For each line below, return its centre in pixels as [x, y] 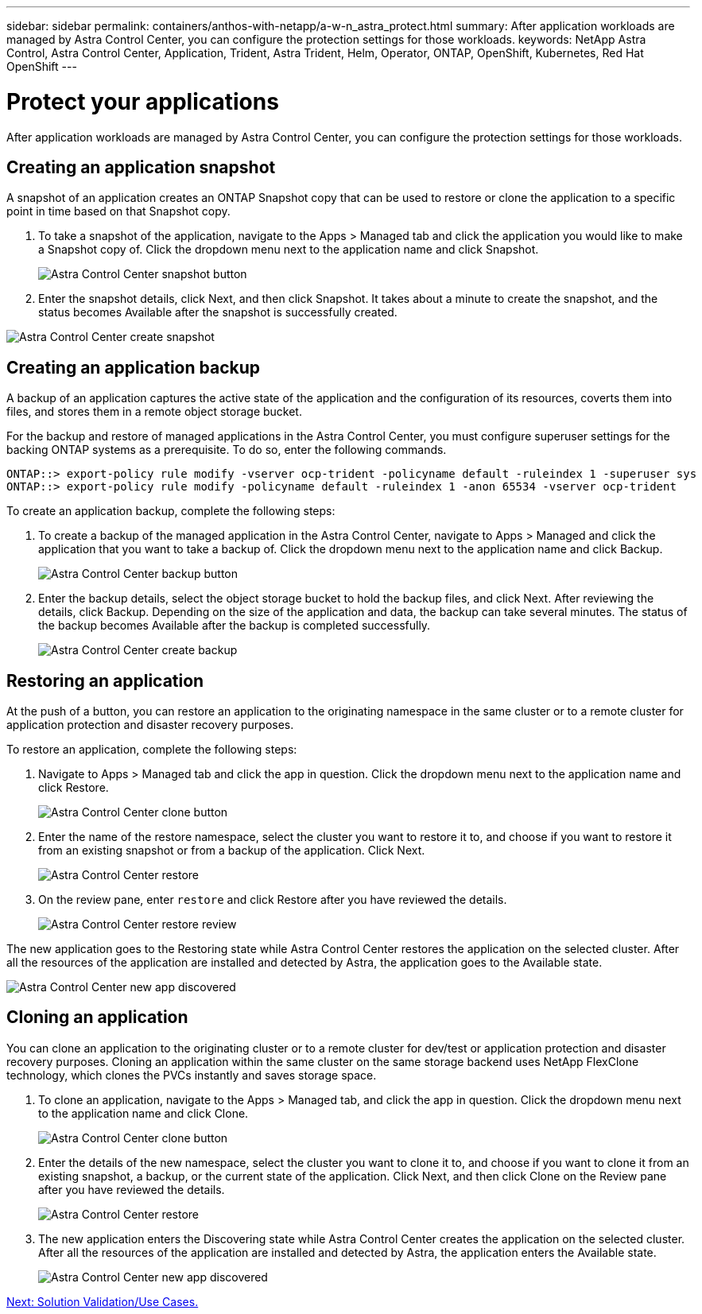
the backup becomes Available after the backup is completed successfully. [235, 626]
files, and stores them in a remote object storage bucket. [154, 412]
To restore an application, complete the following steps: [152, 750]
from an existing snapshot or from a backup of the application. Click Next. [232, 851]
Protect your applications [143, 101]
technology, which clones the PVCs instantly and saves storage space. [192, 1075]
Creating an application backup [134, 367]
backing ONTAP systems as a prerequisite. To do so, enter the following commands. [227, 450]
